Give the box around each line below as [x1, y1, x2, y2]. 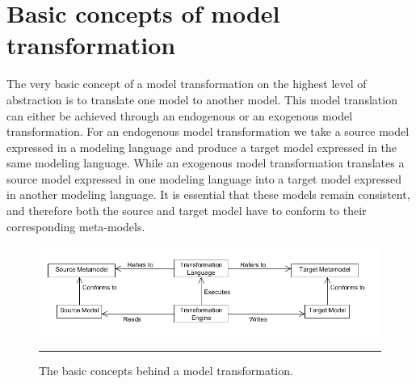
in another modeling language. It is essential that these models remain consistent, [6, 186, 410, 203]
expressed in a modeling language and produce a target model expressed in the [6, 138, 397, 155]
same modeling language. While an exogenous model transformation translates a [6, 154, 405, 171]
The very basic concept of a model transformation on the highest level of [6, 75, 367, 92]
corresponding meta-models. [6, 217, 145, 234]
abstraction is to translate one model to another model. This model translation [6, 91, 397, 108]
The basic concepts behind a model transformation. [39, 362, 293, 379]
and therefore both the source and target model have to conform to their [6, 202, 367, 219]
